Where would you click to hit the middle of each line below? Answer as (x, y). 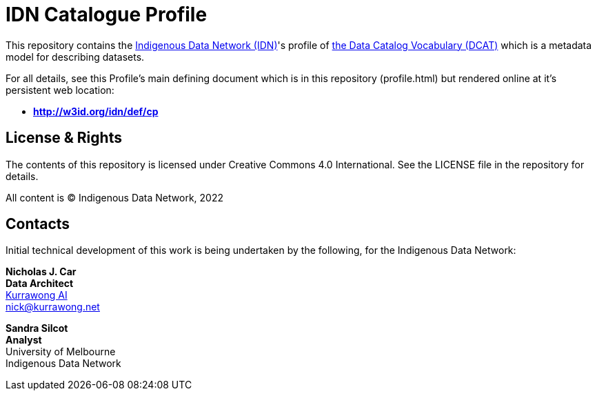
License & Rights (64, 138)
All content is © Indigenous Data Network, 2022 (114, 197)
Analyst (24, 340)
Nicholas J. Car (41, 272)
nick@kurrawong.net (53, 307)
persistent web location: (60, 90)
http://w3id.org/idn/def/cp (96, 111)
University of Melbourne (61, 352)
